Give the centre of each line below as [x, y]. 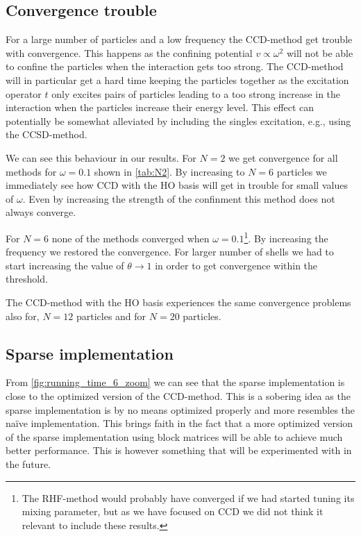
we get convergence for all [283, 157]
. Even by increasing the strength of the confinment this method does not [179, 198]
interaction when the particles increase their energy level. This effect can [160, 107]
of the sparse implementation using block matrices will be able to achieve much [174, 436]
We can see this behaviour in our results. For [101, 157]
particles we [302, 171]
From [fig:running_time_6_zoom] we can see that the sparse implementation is [175, 382]
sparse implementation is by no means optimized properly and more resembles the [180, 409]
